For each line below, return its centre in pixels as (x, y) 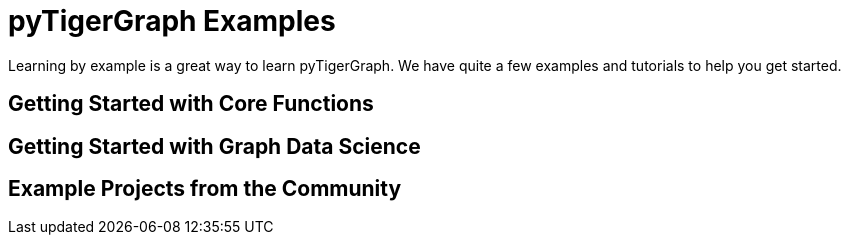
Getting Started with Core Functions (191, 104)
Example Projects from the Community (205, 189)
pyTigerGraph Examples (172, 21)
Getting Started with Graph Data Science (214, 146)
